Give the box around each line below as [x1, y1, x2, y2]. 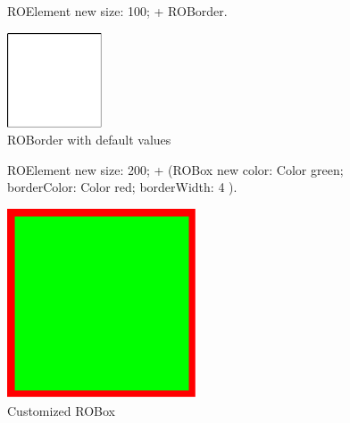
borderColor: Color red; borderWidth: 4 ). [7, 178, 237, 196]
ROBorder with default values [7, 130, 171, 149]
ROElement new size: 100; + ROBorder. [7, 2, 228, 20]
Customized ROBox [7, 401, 116, 419]
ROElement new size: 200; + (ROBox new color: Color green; [7, 160, 344, 178]
